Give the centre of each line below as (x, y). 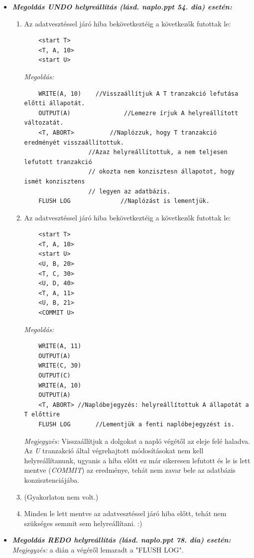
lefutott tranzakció (58, 162)
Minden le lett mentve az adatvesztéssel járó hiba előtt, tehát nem (125, 513)
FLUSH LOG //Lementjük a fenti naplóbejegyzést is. (136, 424)
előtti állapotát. (55, 103)
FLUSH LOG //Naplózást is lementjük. (124, 201)
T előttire (42, 415)
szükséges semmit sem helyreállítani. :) (83, 523)
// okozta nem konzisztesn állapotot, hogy (161, 172)
